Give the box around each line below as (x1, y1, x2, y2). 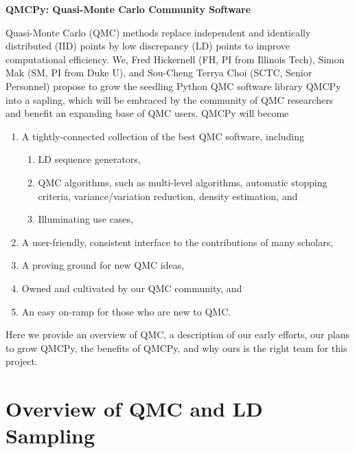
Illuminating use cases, (38, 212, 133, 226)
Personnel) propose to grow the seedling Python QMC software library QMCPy (5, 78, 341, 93)
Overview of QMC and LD (5, 395, 263, 423)
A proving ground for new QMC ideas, (21, 258, 185, 272)
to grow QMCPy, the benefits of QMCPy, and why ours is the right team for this (5, 340, 347, 355)
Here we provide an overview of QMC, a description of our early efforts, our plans (5, 327, 350, 342)
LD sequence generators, (38, 152, 141, 166)
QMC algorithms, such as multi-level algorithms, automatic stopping (38, 175, 328, 189)
